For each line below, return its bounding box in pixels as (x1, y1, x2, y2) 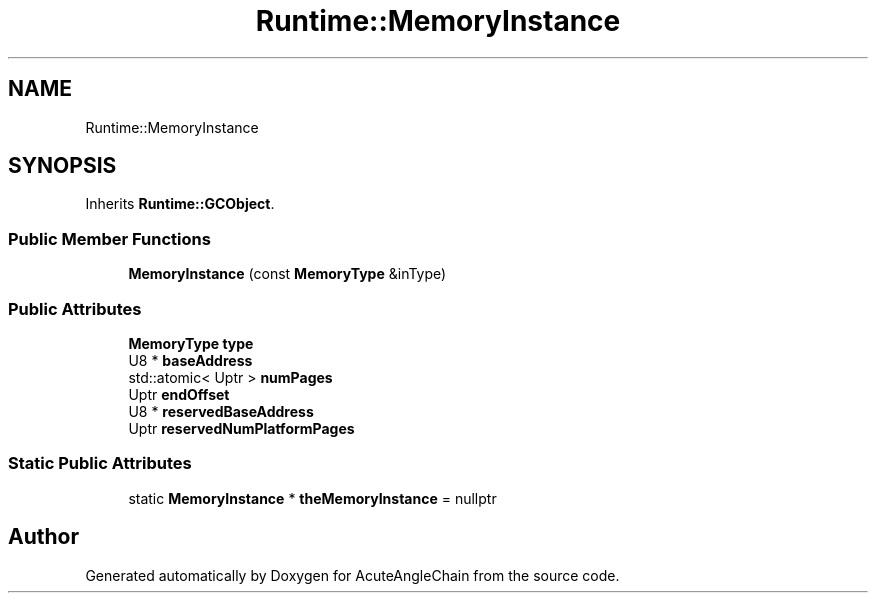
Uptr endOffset (128, 385, 230, 403)
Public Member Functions (8, 228, 211, 249)
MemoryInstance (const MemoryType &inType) (128, 265, 447, 283)
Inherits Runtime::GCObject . (85, 195, 275, 213)
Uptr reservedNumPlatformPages (128, 419, 355, 437)
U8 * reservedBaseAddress (128, 402, 314, 420)
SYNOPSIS (8, 153, 117, 179)
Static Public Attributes (8, 453, 192, 474)
